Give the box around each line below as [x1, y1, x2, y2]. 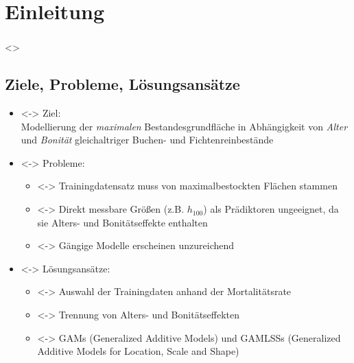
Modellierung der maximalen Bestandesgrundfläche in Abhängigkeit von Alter [21, 119, 348, 133]
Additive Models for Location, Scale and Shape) [37, 344, 239, 358]
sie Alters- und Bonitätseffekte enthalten [37, 215, 208, 229]
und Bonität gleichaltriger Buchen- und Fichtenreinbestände [21, 132, 274, 147]
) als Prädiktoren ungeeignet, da [203, 202, 339, 216]
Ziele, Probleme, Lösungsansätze [5, 73, 240, 95]
